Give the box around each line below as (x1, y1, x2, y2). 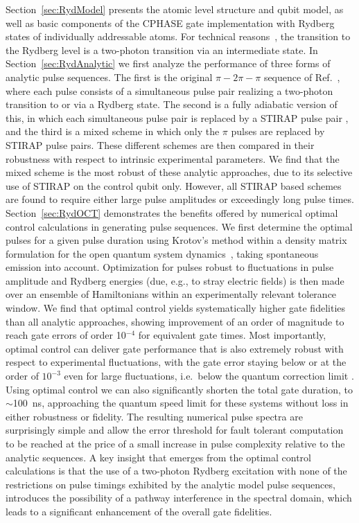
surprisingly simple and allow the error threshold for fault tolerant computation (6, 423, 344, 437)
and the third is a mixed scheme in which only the (6, 124, 220, 139)
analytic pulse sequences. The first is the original (6, 69, 213, 84)
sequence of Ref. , (263, 69, 340, 84)
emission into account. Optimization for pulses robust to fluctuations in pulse (6, 260, 334, 274)
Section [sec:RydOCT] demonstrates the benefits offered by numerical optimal (6, 205, 338, 220)
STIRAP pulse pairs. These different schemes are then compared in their (6, 137, 315, 152)
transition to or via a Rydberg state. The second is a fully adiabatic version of (6, 97, 338, 112)
